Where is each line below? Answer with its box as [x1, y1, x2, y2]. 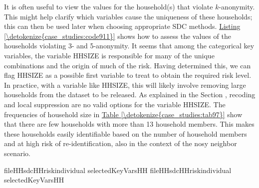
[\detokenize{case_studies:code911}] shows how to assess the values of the [4, 30, 231, 41]
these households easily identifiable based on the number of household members [4, 128, 247, 139]
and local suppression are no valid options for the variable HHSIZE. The [4, 99, 226, 109]
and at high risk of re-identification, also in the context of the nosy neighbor [4, 138, 237, 149]
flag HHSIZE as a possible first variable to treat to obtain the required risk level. [4, 70, 252, 80]
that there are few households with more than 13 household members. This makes [4, 119, 255, 129]
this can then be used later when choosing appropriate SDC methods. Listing [4, 21, 241, 31]
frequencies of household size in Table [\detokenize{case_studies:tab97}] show [4, 109, 243, 119]
